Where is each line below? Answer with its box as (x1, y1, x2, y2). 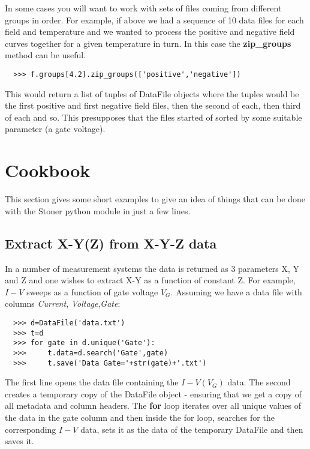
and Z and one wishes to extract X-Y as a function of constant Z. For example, (5, 274, 296, 286)
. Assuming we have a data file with (170, 285, 302, 298)
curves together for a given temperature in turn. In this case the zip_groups (5, 37, 291, 49)
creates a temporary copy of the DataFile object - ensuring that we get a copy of (5, 387, 302, 400)
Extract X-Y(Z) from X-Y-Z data (5, 234, 217, 252)
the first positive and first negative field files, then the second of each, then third (5, 99, 301, 112)
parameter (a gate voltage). (5, 122, 106, 135)
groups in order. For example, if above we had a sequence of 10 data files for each (5, 13, 304, 26)
